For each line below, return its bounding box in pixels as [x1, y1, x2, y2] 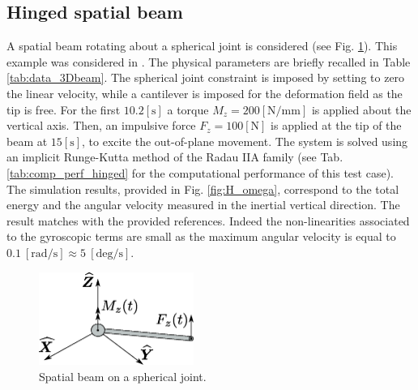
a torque [167, 101, 209, 118]
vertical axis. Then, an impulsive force [6, 117, 196, 134]
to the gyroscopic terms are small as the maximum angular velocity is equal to [6, 228, 396, 245]
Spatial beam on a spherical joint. [39, 367, 207, 384]
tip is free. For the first [6, 101, 121, 118]
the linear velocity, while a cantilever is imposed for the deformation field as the [6, 84, 403, 101]
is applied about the [311, 101, 412, 118]
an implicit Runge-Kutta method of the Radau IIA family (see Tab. [6, 148, 343, 165]
